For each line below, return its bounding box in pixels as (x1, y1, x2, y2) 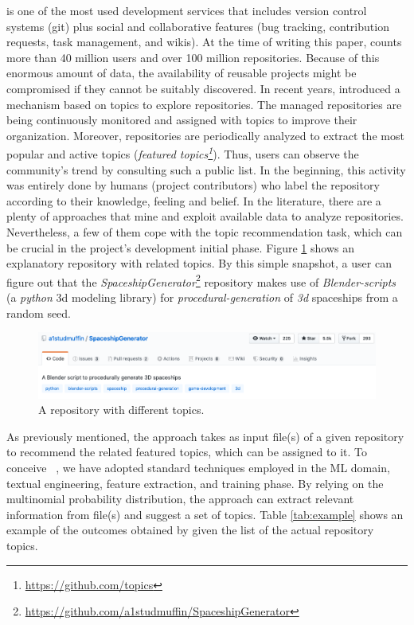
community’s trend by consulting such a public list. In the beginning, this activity (6, 161, 406, 178)
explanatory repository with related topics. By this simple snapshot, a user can (6, 255, 392, 271)
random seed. (6, 304, 72, 321)
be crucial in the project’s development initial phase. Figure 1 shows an (6, 239, 354, 256)
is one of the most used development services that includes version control (6, 2, 367, 18)
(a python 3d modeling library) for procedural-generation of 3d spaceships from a (6, 289, 398, 305)
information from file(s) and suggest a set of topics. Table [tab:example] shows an (6, 506, 404, 522)
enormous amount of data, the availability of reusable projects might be (6, 64, 357, 81)
